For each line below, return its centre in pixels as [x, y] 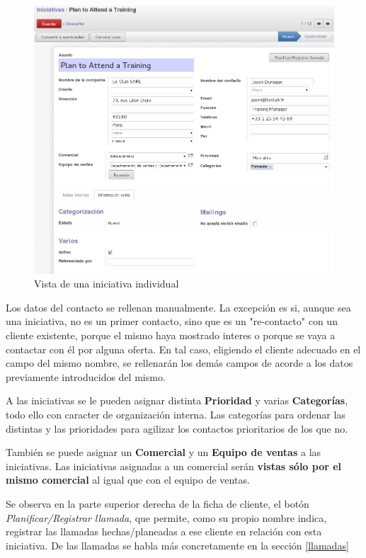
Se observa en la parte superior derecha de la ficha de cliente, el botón [158, 503]
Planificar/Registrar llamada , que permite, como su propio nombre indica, [166, 517]
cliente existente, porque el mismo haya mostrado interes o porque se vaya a [171, 335]
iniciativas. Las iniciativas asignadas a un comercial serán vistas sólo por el [174, 466]
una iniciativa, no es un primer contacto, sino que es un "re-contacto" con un [172, 321]
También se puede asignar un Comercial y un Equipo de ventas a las [164, 452]
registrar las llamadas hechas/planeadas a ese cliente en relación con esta [164, 531]
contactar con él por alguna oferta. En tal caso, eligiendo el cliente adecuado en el [183, 349]
